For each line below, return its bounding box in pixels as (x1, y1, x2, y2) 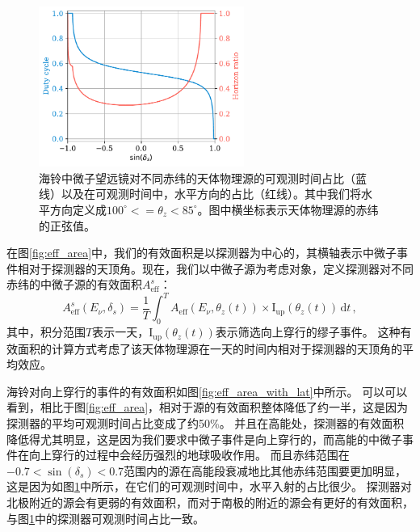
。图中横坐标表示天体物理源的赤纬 (197, 201, 379, 217)
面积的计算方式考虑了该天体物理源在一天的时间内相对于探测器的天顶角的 (17, 340, 402, 357)
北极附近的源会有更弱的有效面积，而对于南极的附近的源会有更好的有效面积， (6, 493, 414, 510)
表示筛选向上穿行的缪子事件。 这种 (215, 323, 401, 340)
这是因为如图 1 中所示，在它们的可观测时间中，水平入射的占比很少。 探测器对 (6, 478, 412, 495)
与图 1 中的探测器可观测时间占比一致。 (6, 509, 204, 526)
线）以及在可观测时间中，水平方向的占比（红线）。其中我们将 (39, 185, 361, 202)
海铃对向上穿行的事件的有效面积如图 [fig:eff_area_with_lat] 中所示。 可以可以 (6, 382, 408, 399)
